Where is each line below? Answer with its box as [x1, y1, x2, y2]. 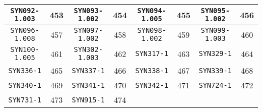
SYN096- [10, 26, 39, 34]
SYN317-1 [135, 49, 168, 58]
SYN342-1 [135, 81, 168, 89]
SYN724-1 [199, 81, 232, 89]
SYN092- [10, 7, 39, 15]
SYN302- [74, 45, 103, 53]
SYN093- [74, 7, 103, 15]
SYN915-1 [72, 95, 105, 104]
